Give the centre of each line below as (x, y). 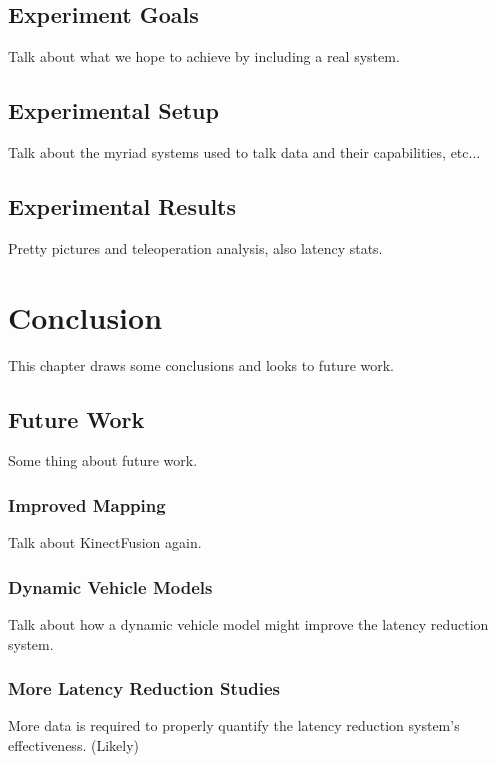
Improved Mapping (87, 504)
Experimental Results (122, 205)
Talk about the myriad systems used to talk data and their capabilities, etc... (244, 152)
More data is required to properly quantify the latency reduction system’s (234, 725)
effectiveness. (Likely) (73, 744)
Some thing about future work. (103, 460)
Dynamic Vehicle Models (110, 586)
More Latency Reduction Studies (144, 688)
